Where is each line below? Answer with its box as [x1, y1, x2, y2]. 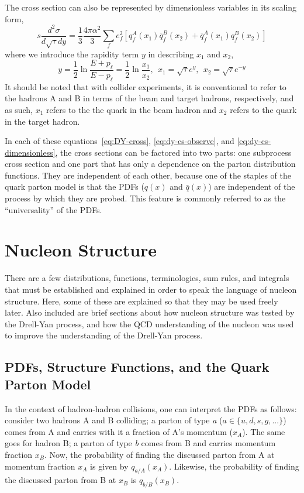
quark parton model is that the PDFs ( [5, 180, 144, 193]
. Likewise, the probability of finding [169, 460, 299, 472]
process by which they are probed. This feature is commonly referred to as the [5, 192, 286, 204]
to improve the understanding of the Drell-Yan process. [5, 329, 203, 341]
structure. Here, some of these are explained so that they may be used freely [5, 295, 278, 307]
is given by [90, 460, 129, 472]
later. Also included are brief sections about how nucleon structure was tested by [5, 306, 295, 319]
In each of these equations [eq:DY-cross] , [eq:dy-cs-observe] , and [5, 135, 234, 147]
